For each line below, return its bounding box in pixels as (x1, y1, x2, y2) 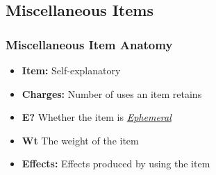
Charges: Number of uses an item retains (22, 86, 202, 101)
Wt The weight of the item (22, 133, 139, 147)
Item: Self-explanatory (22, 63, 121, 77)
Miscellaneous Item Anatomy (6, 35, 173, 53)
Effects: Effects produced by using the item (22, 156, 210, 171)
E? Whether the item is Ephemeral (22, 110, 172, 124)
